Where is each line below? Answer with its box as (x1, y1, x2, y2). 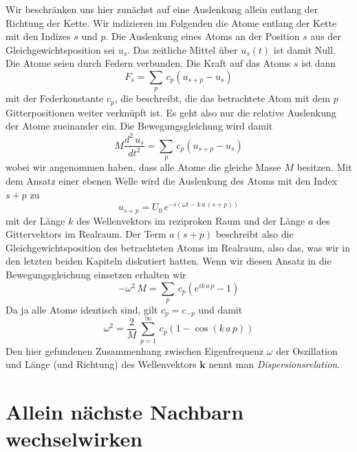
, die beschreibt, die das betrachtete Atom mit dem (114, 91, 330, 105)
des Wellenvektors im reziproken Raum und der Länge (76, 213, 305, 227)
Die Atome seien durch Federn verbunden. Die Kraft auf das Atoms (6, 56, 291, 70)
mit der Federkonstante (6, 91, 104, 105)
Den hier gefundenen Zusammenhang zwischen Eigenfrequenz (6, 343, 264, 358)
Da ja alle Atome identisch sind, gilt (6, 302, 158, 317)
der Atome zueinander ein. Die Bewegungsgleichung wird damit (6, 119, 273, 133)
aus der (310, 29, 341, 43)
